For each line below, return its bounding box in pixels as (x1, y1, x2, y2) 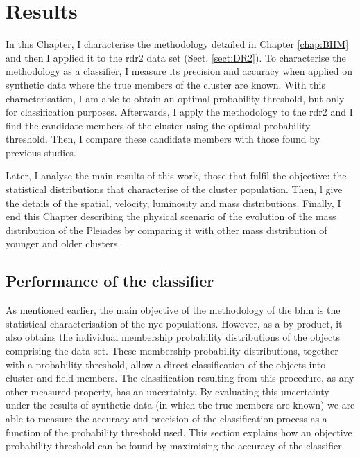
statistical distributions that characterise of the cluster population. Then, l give (6, 182, 343, 197)
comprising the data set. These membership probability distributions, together (6, 343, 338, 358)
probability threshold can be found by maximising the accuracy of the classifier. (6, 438, 345, 453)
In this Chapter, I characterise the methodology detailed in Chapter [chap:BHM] (6, 37, 349, 51)
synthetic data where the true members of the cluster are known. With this (6, 77, 325, 91)
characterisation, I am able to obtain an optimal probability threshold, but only (6, 91, 345, 105)
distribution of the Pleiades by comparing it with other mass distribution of (6, 222, 327, 237)
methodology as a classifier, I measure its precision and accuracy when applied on (6, 64, 352, 78)
